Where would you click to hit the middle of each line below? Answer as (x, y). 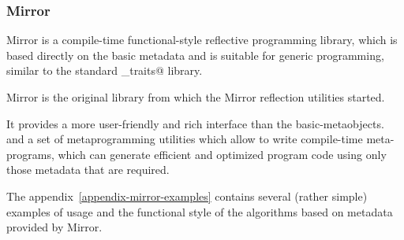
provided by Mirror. (54, 227)
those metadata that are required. (88, 170)
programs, (30, 154)
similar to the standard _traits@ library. (105, 70)
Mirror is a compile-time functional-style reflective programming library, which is (202, 40)
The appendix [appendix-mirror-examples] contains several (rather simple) (187, 196)
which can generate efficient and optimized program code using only (222, 154)
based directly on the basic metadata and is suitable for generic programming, (195, 55)
